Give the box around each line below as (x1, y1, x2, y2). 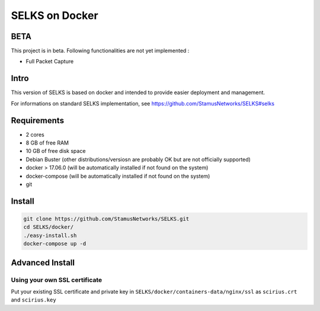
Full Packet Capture (25, 58, 74, 65)
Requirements (11, 116, 65, 126)
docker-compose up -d (23, 241, 87, 247)
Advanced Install (11, 258, 75, 268)
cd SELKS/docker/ (23, 224, 74, 230)
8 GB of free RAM (25, 139, 69, 146)
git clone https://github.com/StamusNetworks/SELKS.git (23, 216, 190, 222)
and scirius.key (11, 296, 56, 303)
